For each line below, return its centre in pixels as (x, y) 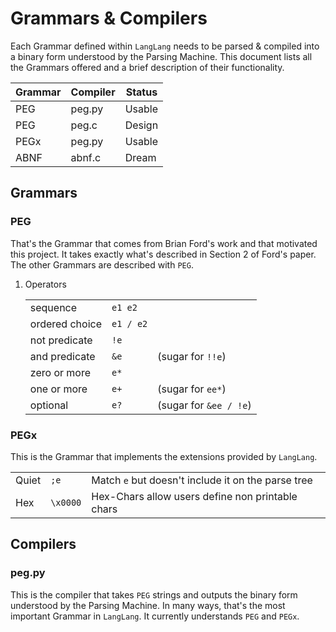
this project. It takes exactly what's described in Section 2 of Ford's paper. (163, 254)
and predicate (62, 356)
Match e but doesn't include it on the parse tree (202, 480)
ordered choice (65, 324)
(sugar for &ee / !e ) (204, 405)
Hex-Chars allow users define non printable (194, 496)
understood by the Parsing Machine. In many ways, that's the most (148, 605)
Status (141, 92)
